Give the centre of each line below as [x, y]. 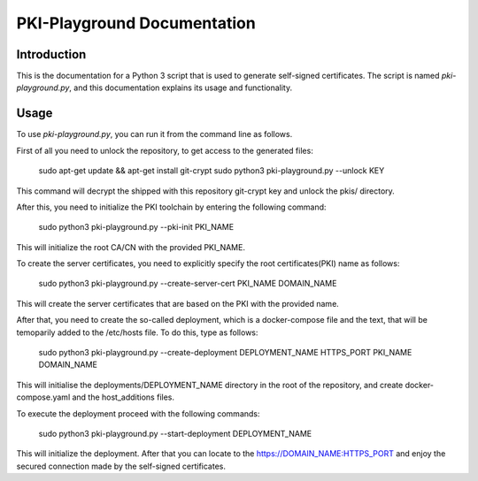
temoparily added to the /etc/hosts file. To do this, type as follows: [137, 332]
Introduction [51, 54]
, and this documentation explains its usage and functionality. [181, 88]
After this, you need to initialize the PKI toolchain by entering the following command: [171, 207]
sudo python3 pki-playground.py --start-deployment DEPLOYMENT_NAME [175, 434]
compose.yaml [43, 397]
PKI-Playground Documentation [136, 23]
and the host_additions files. [123, 397]
